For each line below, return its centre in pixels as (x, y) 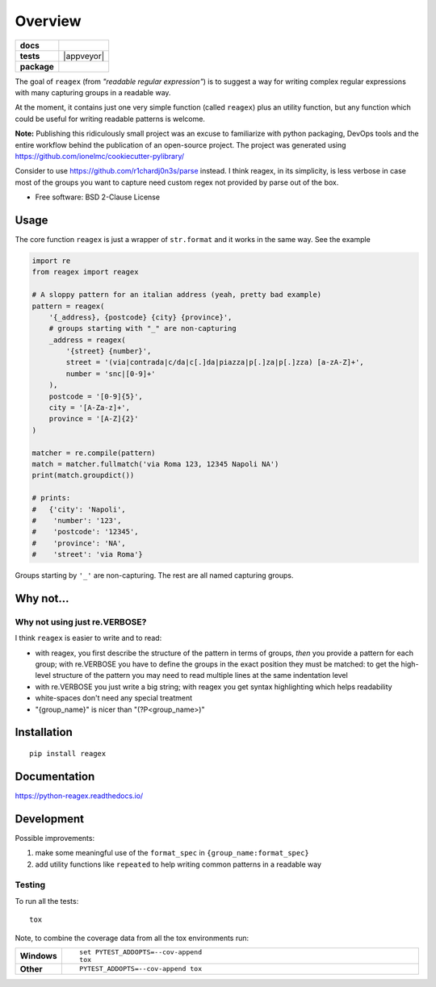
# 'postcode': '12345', (85, 532)
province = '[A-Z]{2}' (94, 419)
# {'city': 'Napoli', (79, 509)
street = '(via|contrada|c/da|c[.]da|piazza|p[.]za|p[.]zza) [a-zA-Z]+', (215, 362)
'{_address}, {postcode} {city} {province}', (140, 317)
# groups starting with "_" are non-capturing (143, 328)
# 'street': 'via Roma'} (87, 554)
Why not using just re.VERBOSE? (81, 621)
